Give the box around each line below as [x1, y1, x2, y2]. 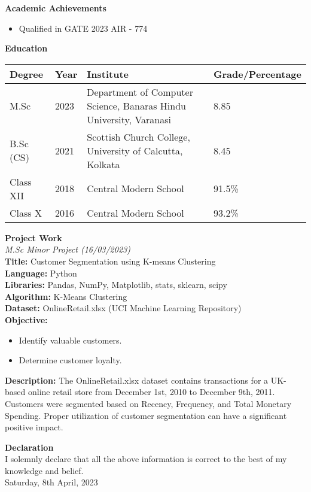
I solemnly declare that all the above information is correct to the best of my [5, 452, 287, 465]
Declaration [5, 441, 54, 453]
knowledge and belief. [5, 464, 84, 476]
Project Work [5, 231, 62, 244]
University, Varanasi [87, 112, 172, 126]
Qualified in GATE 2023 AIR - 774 [19, 22, 148, 34]
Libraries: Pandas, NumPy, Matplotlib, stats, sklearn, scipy [5, 278, 227, 291]
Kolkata [87, 157, 120, 171]
